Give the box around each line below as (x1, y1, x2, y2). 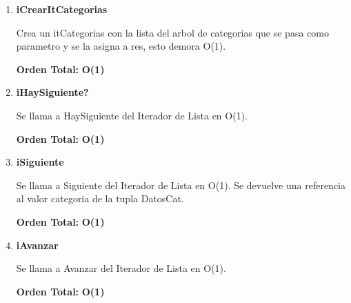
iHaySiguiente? (16, 85, 89, 99)
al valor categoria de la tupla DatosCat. (16, 191, 184, 206)
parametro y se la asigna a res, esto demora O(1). (16, 39, 226, 53)
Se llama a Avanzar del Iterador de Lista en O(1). (16, 261, 226, 275)
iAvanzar (16, 237, 59, 252)
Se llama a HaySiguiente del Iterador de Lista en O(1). (16, 108, 248, 122)
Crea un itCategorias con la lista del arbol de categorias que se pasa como (16, 25, 329, 39)
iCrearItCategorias (16, 2, 108, 16)
